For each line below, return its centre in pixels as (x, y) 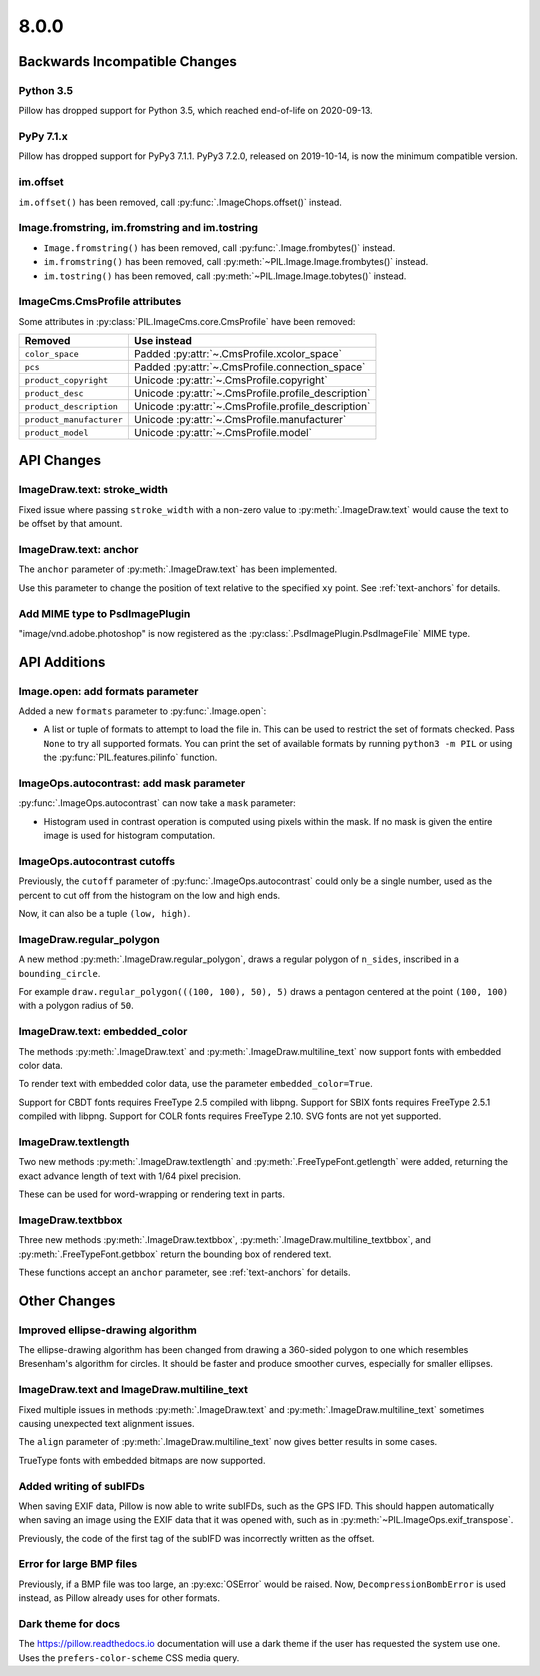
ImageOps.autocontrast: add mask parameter (132, 783)
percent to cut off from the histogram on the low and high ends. (149, 895)
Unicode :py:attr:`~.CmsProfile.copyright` (231, 380)
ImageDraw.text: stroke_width (93, 490)
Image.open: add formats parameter (108, 691)
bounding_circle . (59, 973)
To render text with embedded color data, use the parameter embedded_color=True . (196, 1084)
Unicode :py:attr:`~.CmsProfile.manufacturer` (240, 420)
